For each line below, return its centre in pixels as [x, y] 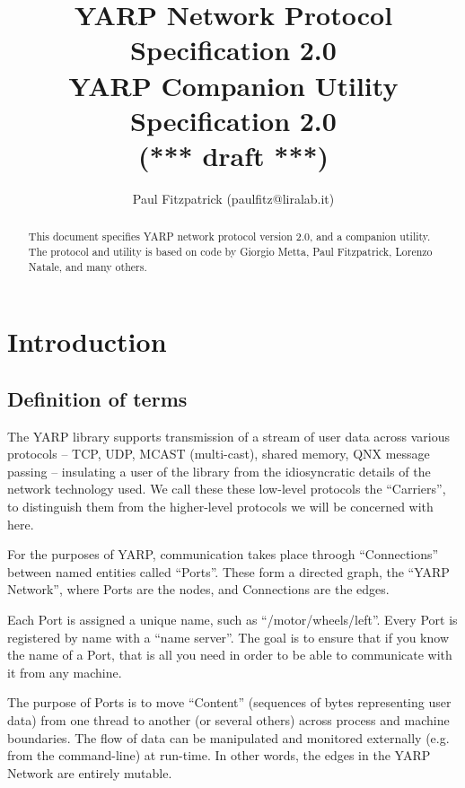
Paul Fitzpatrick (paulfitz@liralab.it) [233, 198]
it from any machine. [65, 672]
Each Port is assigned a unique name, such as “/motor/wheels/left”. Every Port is [232, 619]
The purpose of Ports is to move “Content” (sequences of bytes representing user [229, 702]
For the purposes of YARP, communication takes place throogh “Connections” [223, 554]
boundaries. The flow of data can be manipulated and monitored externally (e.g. [228, 737]
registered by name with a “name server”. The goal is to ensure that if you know [228, 637]
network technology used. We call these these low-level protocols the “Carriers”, [227, 489]
